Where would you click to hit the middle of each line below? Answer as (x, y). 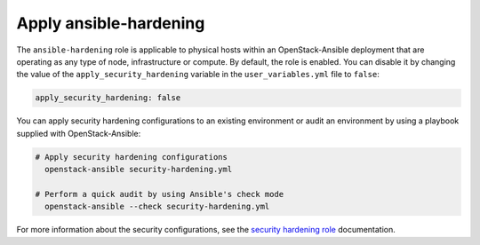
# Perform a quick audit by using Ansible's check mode (160, 194)
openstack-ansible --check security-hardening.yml (157, 207)
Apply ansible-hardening (111, 23)
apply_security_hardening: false (108, 98)
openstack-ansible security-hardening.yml (139, 170)
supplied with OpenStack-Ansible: (79, 133)
